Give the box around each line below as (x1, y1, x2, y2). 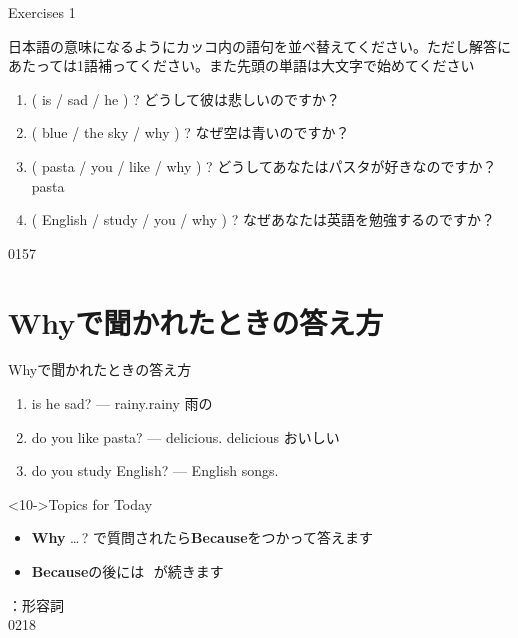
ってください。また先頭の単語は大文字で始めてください (112, 55, 475, 76)
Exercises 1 (8, 2, 76, 22)
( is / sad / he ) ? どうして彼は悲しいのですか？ (31, 88, 340, 109)
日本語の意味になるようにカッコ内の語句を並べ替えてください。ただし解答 (8, 35, 497, 56)
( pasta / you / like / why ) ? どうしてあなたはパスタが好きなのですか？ (31, 155, 497, 176)
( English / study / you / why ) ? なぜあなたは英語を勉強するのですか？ (31, 209, 495, 230)
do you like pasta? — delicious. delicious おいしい (31, 426, 340, 447)
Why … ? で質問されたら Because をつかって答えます (31, 527, 373, 548)
